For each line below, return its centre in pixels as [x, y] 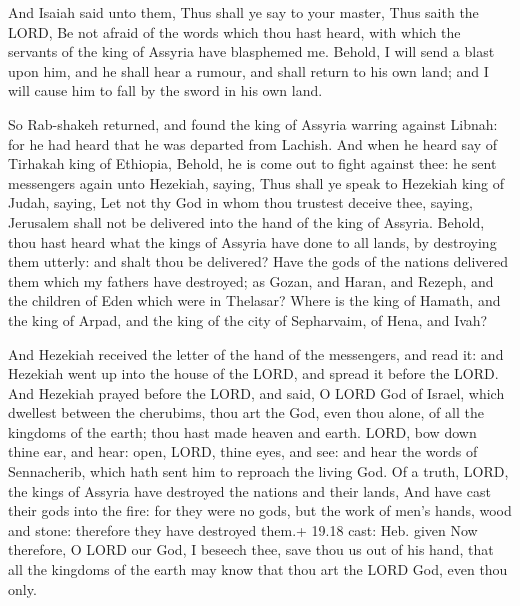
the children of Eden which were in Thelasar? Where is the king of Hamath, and [254, 300]
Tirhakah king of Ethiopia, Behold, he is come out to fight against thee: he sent [252, 163]
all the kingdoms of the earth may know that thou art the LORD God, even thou [258, 569]
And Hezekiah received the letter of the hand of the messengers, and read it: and [256, 353]
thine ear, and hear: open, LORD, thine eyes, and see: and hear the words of [243, 451]
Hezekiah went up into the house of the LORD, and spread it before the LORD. [253, 373]
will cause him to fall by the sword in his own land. [165, 90]
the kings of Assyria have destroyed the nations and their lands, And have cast [249, 490]
